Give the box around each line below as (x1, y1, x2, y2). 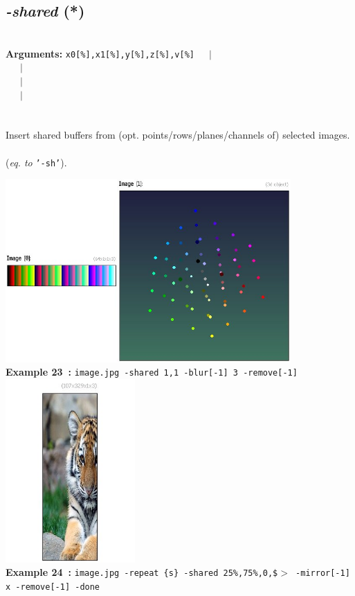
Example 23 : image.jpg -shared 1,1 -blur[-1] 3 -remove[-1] (6, 365, 298, 379)
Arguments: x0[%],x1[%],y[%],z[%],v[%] (6, 46, 194, 60)
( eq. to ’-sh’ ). (6, 155, 67, 169)
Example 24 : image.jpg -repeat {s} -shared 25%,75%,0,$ (6, 565, 278, 579)
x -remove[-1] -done (6, 581, 100, 592)
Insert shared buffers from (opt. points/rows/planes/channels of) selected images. (6, 128, 350, 142)
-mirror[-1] (295, 568, 350, 579)
